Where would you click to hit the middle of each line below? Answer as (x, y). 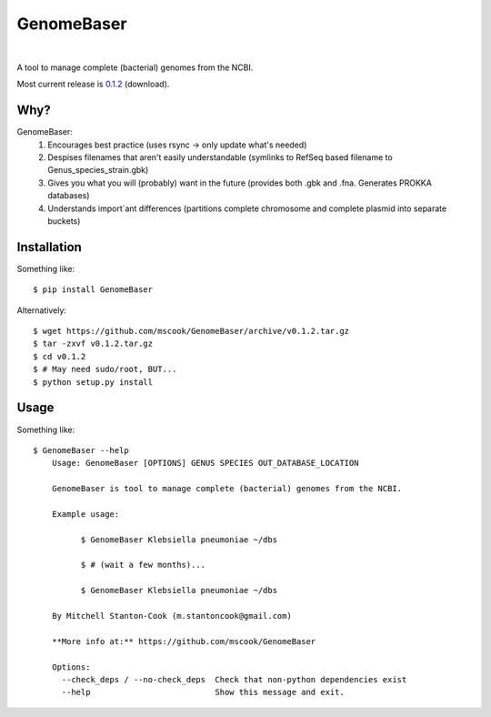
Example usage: (85, 514)
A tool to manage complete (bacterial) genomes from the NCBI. (135, 67)
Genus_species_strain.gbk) (98, 170)
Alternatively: (42, 310)
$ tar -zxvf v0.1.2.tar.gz (93, 344)
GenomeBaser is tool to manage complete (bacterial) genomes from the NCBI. (227, 489)
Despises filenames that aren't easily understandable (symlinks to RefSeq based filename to (220, 157)
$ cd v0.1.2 (60, 356)
